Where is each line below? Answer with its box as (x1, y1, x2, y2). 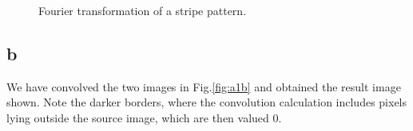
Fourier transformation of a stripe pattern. (38, 2, 247, 18)
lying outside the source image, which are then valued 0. (6, 109, 282, 125)
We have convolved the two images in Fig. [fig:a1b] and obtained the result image (6, 78, 401, 94)
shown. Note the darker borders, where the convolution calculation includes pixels (6, 94, 407, 110)
